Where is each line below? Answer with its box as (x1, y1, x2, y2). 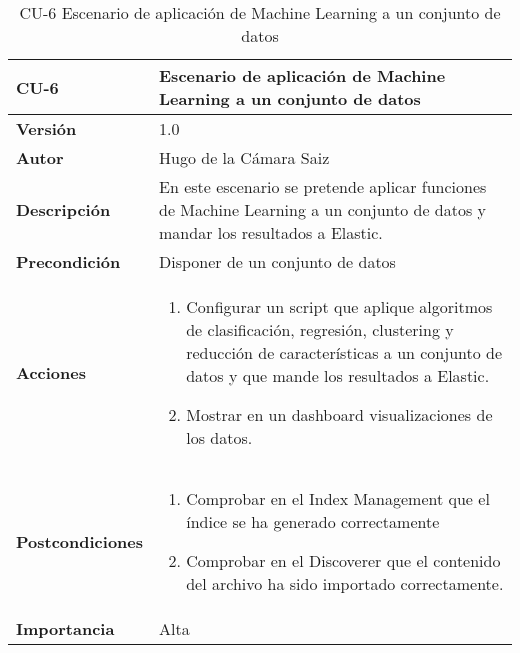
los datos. (186, 426, 253, 449)
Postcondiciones (16, 529, 144, 553)
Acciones (16, 360, 86, 384)
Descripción (16, 198, 111, 221)
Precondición (16, 250, 121, 273)
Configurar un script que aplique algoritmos (186, 295, 493, 318)
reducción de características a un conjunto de (186, 341, 503, 364)
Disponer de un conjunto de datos (159, 250, 396, 273)
